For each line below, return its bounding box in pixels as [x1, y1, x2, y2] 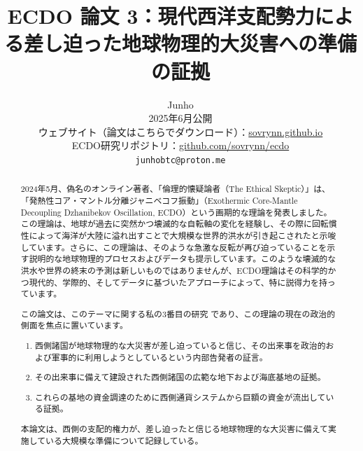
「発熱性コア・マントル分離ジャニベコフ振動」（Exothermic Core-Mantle [20, 194, 298, 206]
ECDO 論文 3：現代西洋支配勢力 [7, 1, 315, 30]
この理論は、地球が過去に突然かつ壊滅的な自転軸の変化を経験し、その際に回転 [20, 218, 329, 230]
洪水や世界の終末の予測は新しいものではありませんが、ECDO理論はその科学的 [20, 264, 328, 276]
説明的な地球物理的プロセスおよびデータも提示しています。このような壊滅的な [29, 253, 336, 265]
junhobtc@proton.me [135, 155, 226, 165]
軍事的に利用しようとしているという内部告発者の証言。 [51, 351, 268, 363]
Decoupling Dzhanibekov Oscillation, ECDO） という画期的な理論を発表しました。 [20, 206, 332, 218]
